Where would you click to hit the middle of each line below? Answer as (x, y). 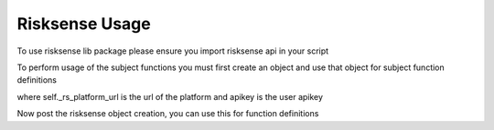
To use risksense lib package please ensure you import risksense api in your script (173, 51)
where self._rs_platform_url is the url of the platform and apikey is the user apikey (170, 96)
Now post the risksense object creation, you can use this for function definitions (168, 114)
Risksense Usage (84, 24)
